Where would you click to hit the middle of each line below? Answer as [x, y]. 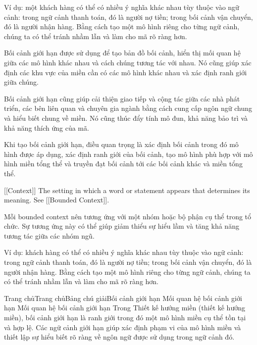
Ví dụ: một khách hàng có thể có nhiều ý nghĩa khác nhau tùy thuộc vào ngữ [122, 7]
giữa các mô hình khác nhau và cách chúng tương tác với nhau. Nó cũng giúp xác [128, 62]
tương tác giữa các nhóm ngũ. [49, 235]
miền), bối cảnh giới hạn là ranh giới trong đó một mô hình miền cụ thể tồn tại [125, 318]
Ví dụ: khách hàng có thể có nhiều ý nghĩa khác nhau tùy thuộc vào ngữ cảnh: [124, 252]
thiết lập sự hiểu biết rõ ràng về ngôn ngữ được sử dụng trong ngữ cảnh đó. [119, 337]
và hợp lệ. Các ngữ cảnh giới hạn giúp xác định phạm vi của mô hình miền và [123, 327]
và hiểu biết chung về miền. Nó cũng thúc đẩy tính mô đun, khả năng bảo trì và [126, 118]
